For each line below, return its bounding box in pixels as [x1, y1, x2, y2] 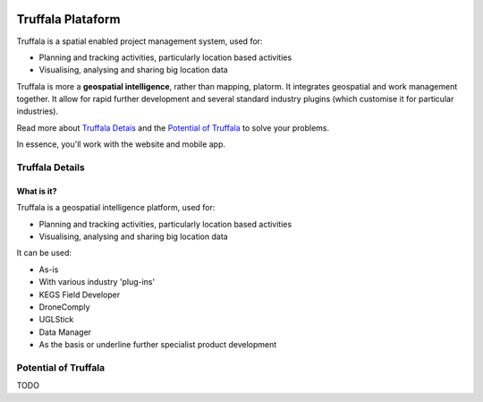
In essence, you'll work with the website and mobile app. [16, 139, 226, 150]
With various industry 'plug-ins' [38, 277, 156, 287]
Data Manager [38, 327, 92, 338]
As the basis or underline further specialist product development [38, 339, 277, 350]
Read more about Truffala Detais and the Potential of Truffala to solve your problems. [16, 122, 330, 133]
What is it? [16, 185, 57, 196]
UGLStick [38, 314, 74, 325]
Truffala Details [16, 161, 85, 174]
